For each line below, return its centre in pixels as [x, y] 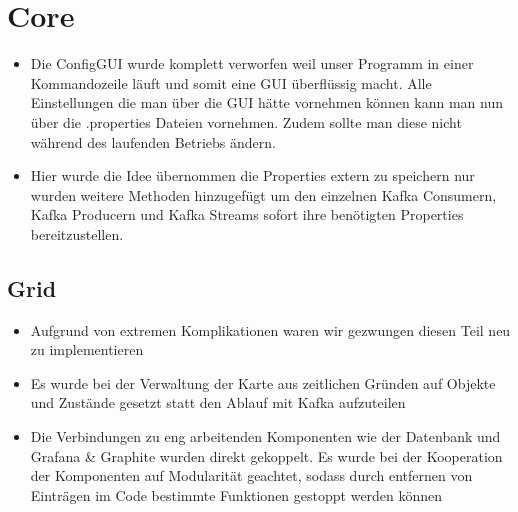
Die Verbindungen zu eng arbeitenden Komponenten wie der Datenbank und [265, 436]
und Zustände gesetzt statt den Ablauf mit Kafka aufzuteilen [218, 402]
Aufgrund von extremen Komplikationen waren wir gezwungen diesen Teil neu [270, 329]
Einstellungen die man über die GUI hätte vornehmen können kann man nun [267, 102]
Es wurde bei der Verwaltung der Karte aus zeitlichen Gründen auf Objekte [263, 382]
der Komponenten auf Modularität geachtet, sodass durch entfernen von [251, 475]
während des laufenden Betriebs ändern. [153, 141]
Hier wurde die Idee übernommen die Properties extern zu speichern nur [252, 175]
